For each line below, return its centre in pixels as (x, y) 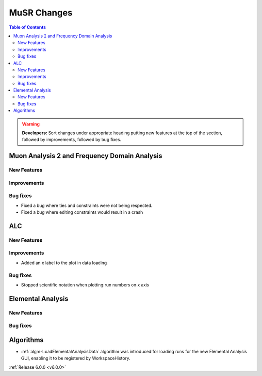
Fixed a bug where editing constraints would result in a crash (82, 212)
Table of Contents (27, 27)
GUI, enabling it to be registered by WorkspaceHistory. (76, 358)
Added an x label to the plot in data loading (64, 263)
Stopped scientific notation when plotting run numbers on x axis (85, 285)
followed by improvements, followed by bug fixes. (72, 140)
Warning (31, 124)
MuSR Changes (41, 13)
